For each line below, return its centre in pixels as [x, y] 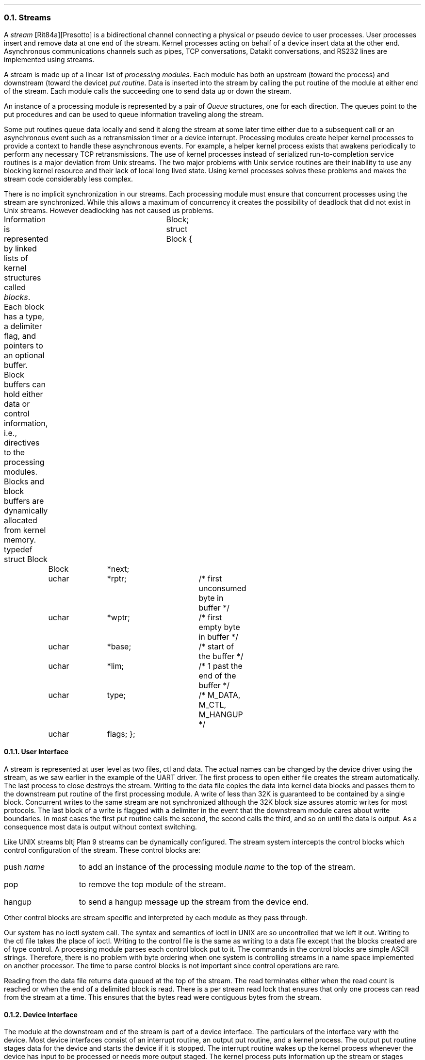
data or [17, 404]
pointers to [24, 345]
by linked [20, 248]
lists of [16, 258]
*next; [118, 569]
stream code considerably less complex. [68, 179]
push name [25, 867]
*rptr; [117, 578]
